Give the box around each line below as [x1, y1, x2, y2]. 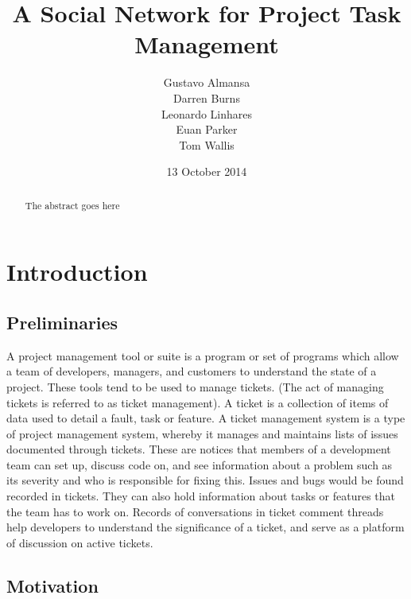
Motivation [6, 573, 99, 597]
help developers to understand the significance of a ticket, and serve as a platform [6, 519, 405, 535]
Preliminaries [6, 309, 118, 334]
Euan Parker [176, 121, 238, 138]
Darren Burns [173, 89, 240, 106]
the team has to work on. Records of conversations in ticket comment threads [6, 503, 384, 519]
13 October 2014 [166, 163, 247, 180]
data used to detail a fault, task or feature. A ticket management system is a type [6, 410, 405, 426]
